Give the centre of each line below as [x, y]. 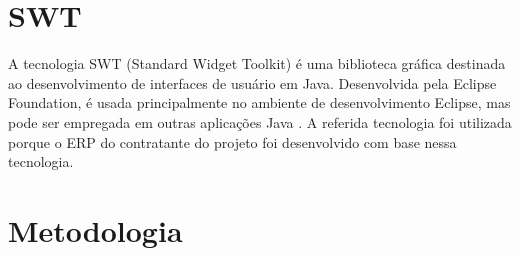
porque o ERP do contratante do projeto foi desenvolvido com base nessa [232, 141]
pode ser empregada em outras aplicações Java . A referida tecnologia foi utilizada [260, 121]
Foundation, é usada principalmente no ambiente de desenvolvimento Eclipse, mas [259, 102]
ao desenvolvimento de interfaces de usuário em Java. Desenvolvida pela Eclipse [252, 82]
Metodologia [95, 229]
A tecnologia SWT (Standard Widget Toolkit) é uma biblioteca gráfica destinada [257, 63]
